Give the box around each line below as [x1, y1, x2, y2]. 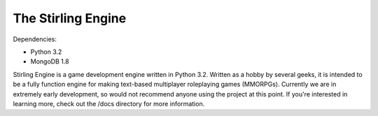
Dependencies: [13, 35, 57, 43]
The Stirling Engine [13, 10, 127, 26]
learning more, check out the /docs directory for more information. [13, 99, 205, 108]
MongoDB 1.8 [30, 57, 69, 66]
